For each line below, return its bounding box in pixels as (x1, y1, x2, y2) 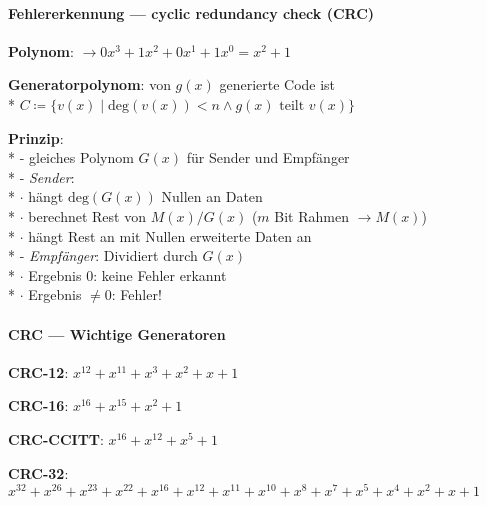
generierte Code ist (219, 74, 336, 95)
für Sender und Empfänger (186, 147, 350, 168)
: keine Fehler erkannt (93, 264, 227, 285)
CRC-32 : (8, 462, 69, 483)
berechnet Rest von (28, 205, 146, 226)
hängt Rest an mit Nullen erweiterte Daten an (28, 225, 312, 246)
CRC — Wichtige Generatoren (8, 323, 226, 344)
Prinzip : (8, 127, 64, 148)
